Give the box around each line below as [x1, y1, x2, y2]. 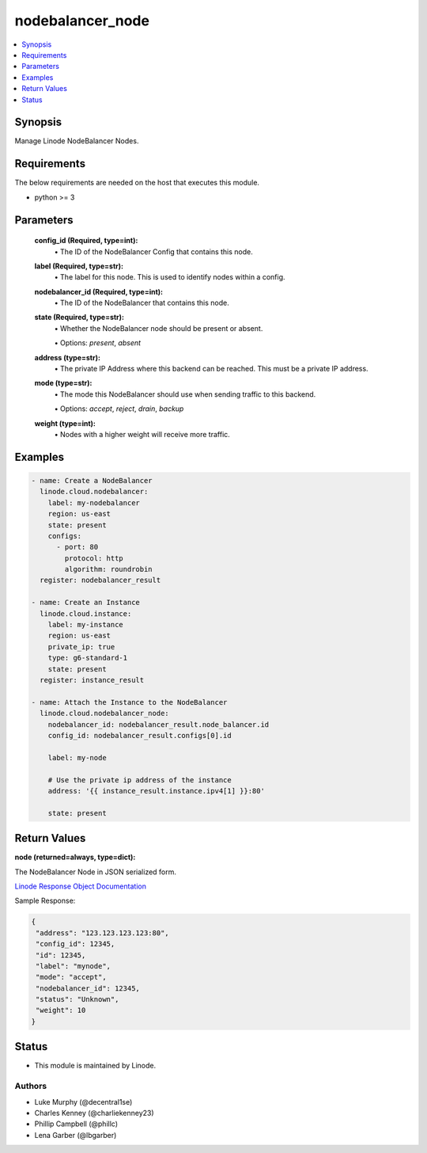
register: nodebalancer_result [40, 576, 161, 585]
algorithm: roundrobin [64, 565, 153, 574]
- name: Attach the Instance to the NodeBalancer [31, 698, 228, 706]
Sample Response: [14, 896, 76, 906]
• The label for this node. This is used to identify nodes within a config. [54, 272, 285, 282]
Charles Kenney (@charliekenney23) [34, 1108, 154, 1117]
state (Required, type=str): [34, 313, 125, 322]
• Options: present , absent [54, 338, 142, 348]
